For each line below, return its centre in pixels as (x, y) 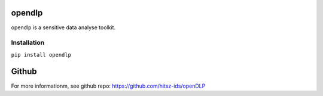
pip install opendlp (41, 55)
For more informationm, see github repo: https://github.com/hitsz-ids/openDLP (108, 86)
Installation (28, 43)
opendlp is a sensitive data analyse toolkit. (63, 27)
